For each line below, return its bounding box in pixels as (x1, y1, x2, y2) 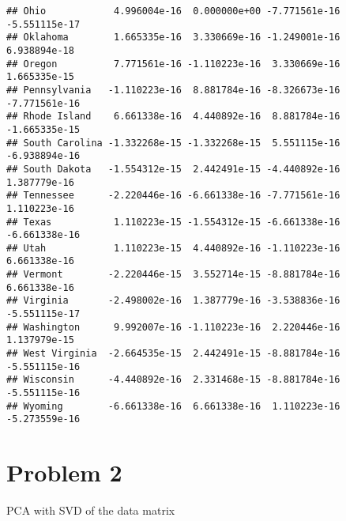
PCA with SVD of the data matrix (6, 502, 175, 519)
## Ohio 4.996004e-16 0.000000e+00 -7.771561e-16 (6, 6, 340, 17)
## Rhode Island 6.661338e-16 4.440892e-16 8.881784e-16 (6, 111, 340, 123)
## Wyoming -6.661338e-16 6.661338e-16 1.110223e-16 (6, 400, 340, 412)
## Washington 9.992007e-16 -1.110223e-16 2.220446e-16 (6, 321, 340, 333)
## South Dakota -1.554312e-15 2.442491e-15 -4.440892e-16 (6, 163, 340, 175)
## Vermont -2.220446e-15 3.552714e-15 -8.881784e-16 (6, 269, 340, 281)
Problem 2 (6, 456, 122, 489)
